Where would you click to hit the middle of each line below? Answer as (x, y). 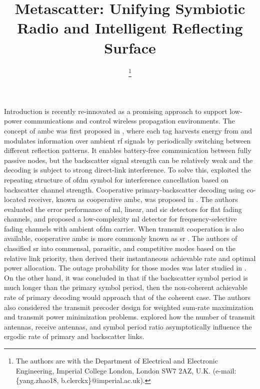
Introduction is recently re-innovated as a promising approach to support (116, 111)
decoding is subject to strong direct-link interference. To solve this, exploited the (127, 170)
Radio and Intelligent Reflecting (130, 28)
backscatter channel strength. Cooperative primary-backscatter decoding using (124, 189)
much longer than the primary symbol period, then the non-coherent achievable (126, 287)
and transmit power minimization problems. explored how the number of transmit (130, 317)
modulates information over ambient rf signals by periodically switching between (127, 140)
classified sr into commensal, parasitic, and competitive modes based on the (120, 248)
